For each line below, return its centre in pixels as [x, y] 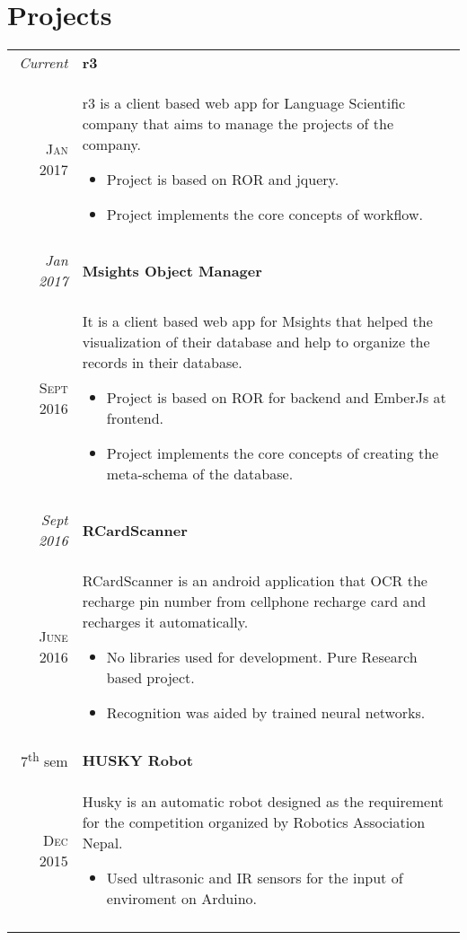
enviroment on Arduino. [182, 899]
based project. [150, 678]
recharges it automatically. [165, 622]
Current [44, 63]
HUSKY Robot [137, 760]
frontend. [135, 418]
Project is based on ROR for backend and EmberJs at [276, 398]
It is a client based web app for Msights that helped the [257, 321]
